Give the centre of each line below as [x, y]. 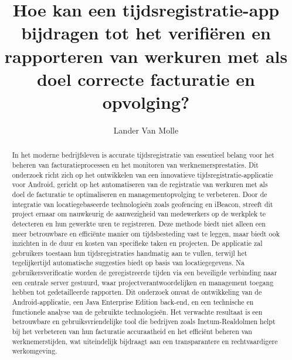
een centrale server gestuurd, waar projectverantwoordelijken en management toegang [143, 282]
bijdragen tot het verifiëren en [146, 33]
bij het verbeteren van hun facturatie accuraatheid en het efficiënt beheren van [132, 331]
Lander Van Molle [146, 130]
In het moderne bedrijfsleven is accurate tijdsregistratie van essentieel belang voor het [143, 155]
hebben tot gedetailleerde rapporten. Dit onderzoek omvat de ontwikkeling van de [137, 292]
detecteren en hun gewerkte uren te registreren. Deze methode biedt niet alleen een [139, 223]
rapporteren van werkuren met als [146, 56]
